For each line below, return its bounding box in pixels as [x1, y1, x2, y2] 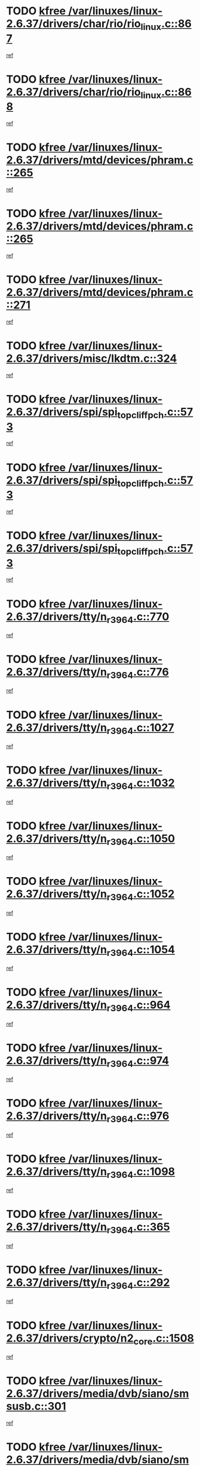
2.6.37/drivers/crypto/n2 [6, 1331, 134, 1345]
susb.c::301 [6, 1400, 67, 1413]
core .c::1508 [133, 1331, 195, 1347]
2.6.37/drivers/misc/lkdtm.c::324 [6, 352, 177, 365]
